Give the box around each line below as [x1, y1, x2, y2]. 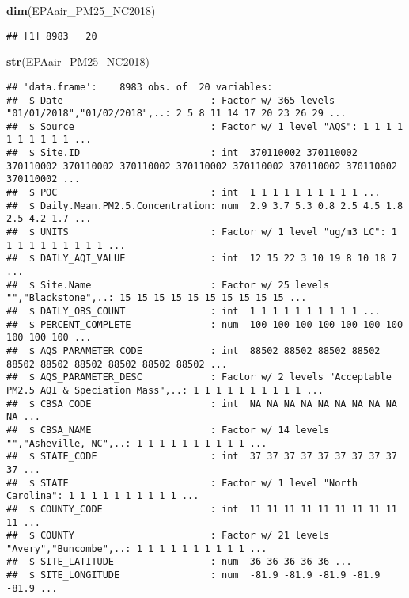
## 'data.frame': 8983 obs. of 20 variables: [6, 81, 273, 93]
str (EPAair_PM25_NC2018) [6, 53, 150, 70]
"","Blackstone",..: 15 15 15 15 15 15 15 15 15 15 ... [6, 292, 307, 304]
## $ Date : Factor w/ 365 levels [6, 94, 335, 106]
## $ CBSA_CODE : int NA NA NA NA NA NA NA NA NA [6, 398, 397, 409]
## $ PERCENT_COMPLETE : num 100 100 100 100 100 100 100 [6, 318, 403, 330]
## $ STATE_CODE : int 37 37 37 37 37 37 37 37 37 [6, 451, 397, 463]
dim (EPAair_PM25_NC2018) [6, 2, 156, 18]
